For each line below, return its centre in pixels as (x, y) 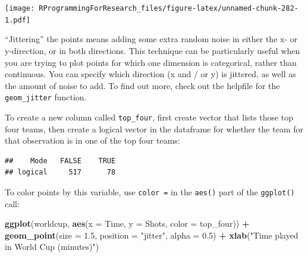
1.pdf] (18, 20)
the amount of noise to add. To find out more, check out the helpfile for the (142, 85)
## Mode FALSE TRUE (60, 161)
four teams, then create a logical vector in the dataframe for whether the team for (154, 128)
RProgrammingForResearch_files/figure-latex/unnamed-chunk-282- (169, 8)
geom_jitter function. (46, 97)
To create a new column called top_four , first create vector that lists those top (149, 117)
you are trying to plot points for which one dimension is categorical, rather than (151, 62)
